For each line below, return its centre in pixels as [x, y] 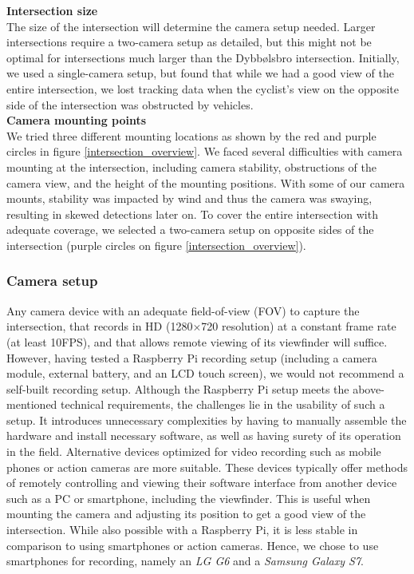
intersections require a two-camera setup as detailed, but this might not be [189, 42]
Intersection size [52, 10]
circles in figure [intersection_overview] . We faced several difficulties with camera [205, 151]
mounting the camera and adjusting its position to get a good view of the [186, 514]
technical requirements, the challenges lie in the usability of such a [223, 404]
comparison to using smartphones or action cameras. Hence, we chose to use [193, 545]
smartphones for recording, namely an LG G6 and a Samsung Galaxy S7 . [185, 561]
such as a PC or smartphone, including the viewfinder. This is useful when [189, 498]
